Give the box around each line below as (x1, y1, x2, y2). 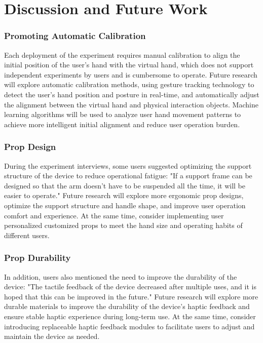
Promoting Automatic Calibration (4, 29, 146, 42)
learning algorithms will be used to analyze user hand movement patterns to (4, 109, 241, 120)
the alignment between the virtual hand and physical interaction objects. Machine (4, 99, 258, 109)
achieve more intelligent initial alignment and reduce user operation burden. (4, 119, 240, 129)
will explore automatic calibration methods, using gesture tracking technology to (4, 79, 254, 90)
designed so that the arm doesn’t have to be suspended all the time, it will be (4, 180, 246, 190)
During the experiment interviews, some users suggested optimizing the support (4, 160, 252, 171)
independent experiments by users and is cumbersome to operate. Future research (4, 69, 257, 80)
